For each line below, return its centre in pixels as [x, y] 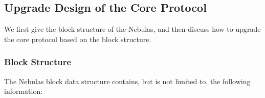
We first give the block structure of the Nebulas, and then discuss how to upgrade [132, 29]
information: [24, 91]
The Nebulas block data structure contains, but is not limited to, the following [127, 81]
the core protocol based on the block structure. [78, 39]
